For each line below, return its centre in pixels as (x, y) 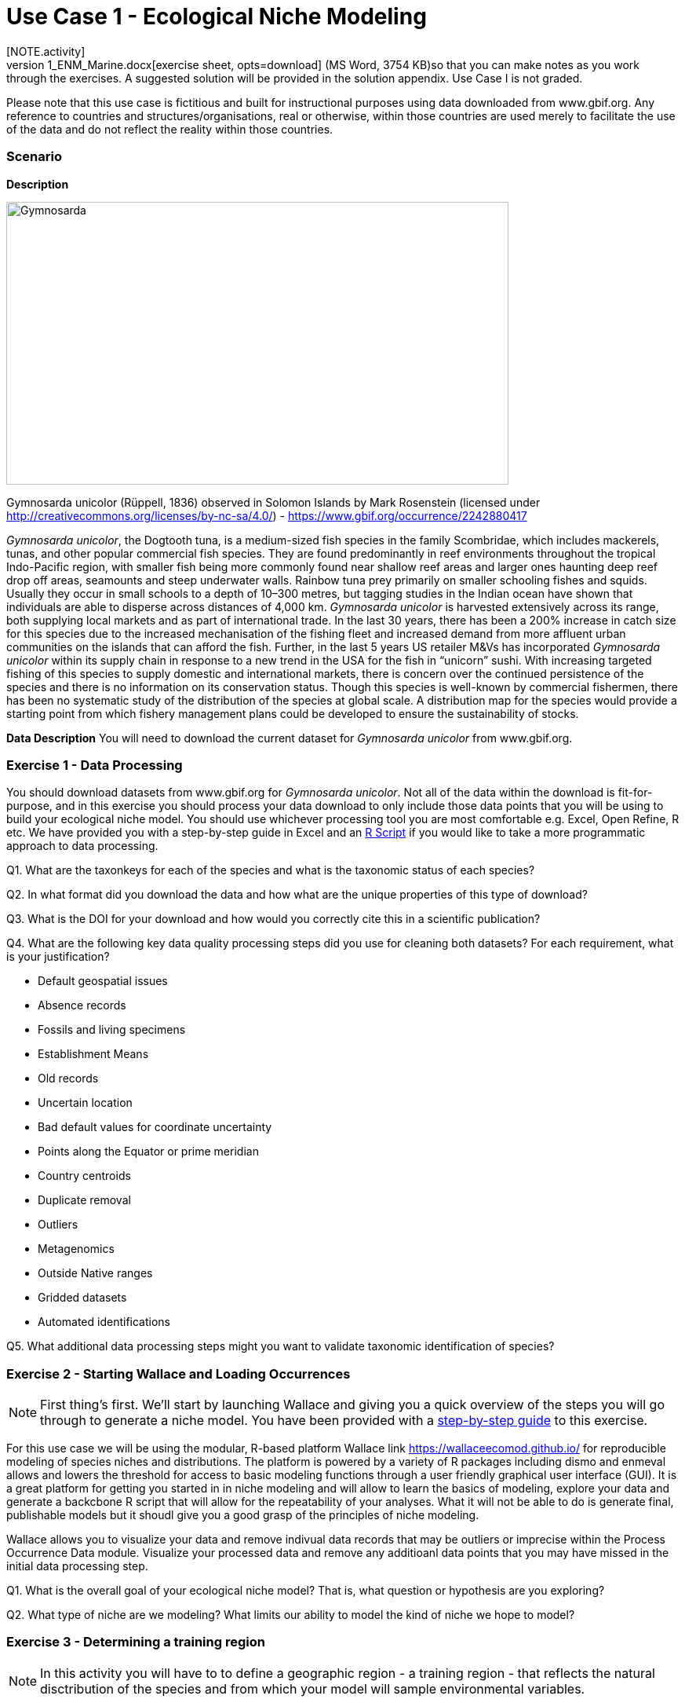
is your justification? (58, 957)
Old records (68, 1079)
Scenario (34, 157)
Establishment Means (93, 1054)
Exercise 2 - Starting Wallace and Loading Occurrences (179, 1373)
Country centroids (84, 1176)
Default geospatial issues (103, 981)
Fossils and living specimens (112, 1030)
